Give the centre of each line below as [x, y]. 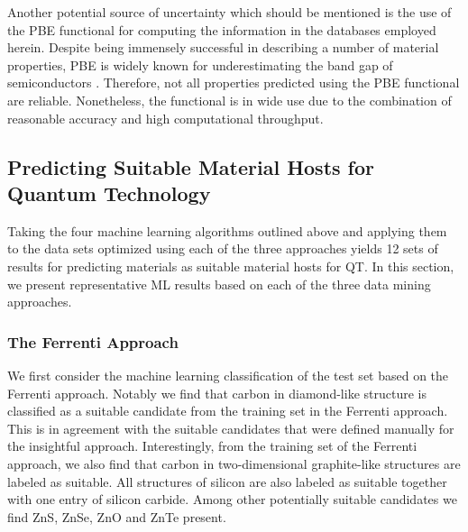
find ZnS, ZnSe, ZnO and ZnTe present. [117, 516]
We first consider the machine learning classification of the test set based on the [228, 375]
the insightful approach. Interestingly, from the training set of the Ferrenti [212, 446]
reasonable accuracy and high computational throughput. [165, 118]
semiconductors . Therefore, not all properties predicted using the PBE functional [234, 83]
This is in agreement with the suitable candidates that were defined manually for [231, 428]
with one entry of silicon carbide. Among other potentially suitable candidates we [232, 499]
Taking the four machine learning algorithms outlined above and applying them [227, 230]
